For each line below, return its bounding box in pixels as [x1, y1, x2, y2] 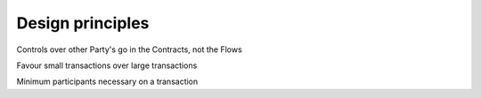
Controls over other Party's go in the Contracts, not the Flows [16, 44, 242, 55]
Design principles [16, 13, 150, 33]
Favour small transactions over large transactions [16, 60, 198, 71]
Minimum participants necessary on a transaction [16, 76, 199, 87]
